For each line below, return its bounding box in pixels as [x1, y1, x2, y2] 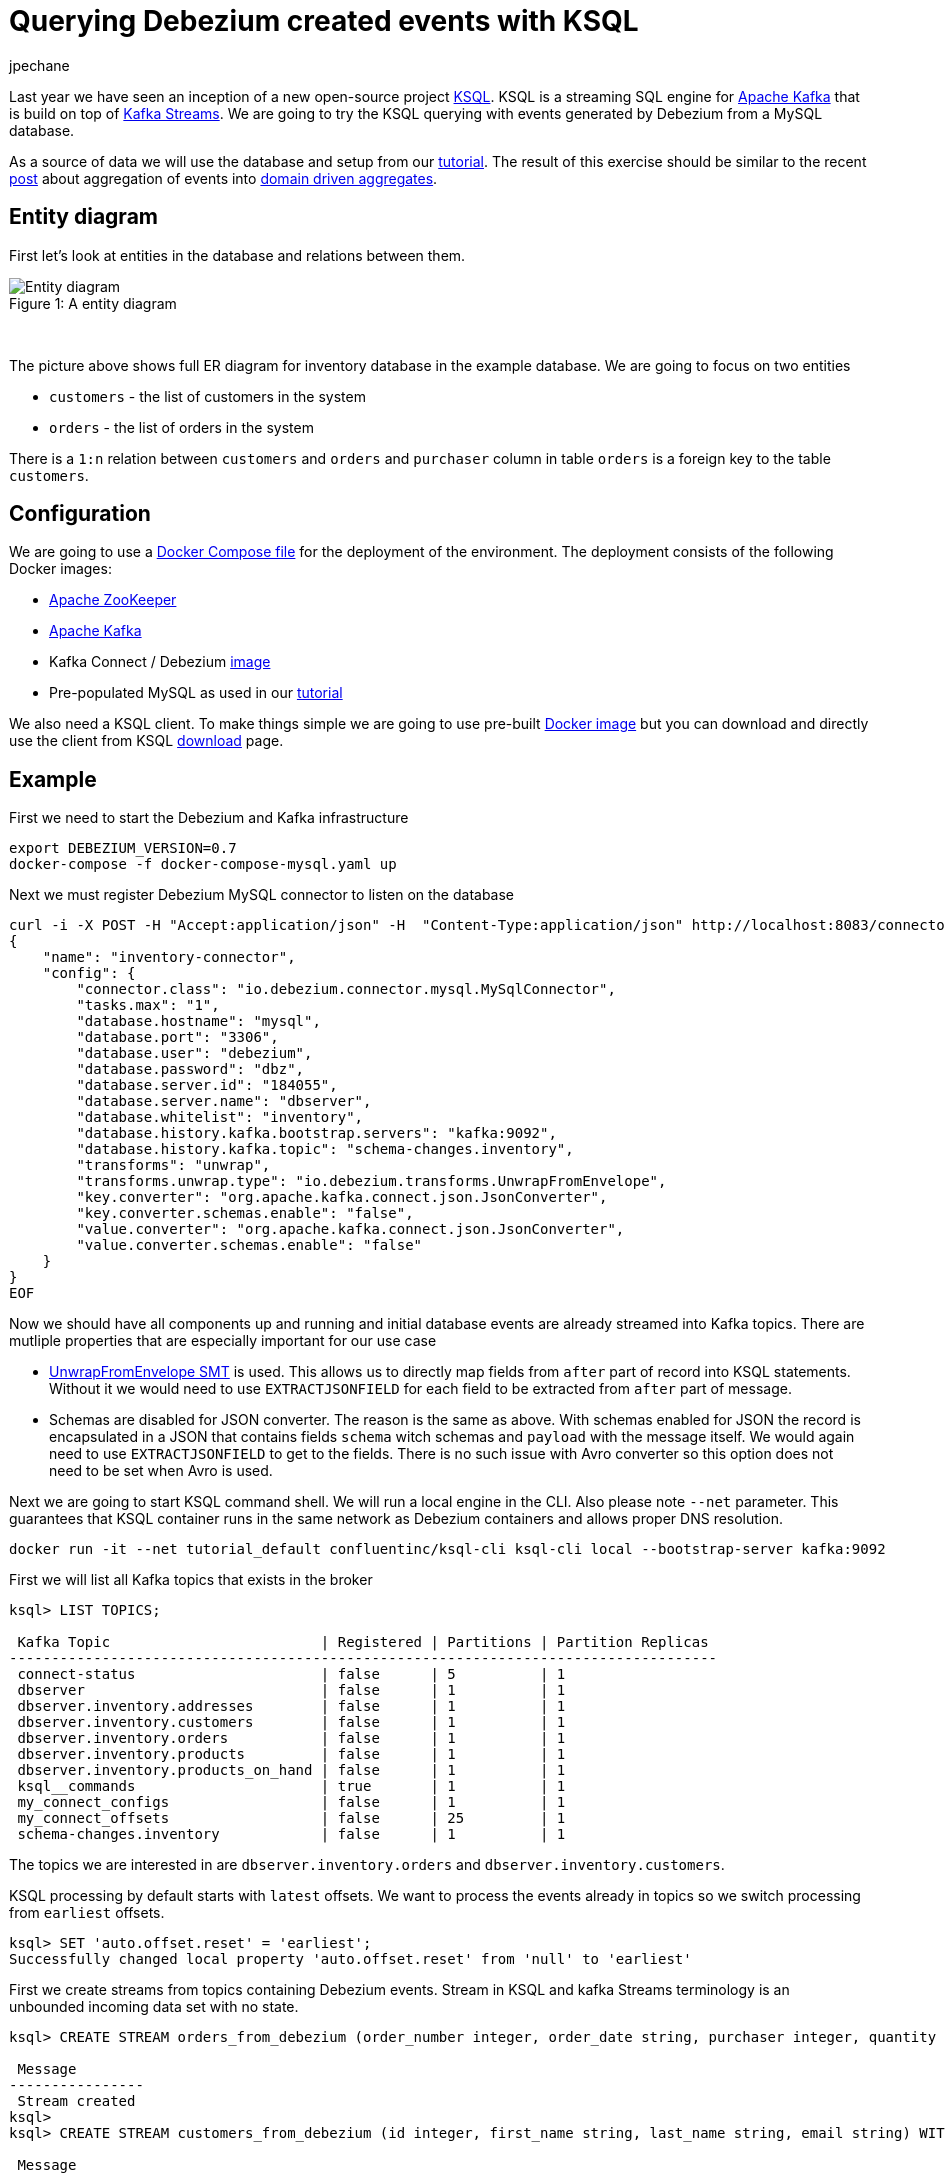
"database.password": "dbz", [76, 1061, 305, 1078]
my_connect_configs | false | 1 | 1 [17, 1794, 566, 1811]
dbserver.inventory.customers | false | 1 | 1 [17, 1714, 566, 1731]
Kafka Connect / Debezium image [49, 653, 271, 671]
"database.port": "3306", [76, 1029, 279, 1046]
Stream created [17, 2093, 136, 2110]
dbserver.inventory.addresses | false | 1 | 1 [17, 1698, 566, 1715]
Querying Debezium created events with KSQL [9, 4, 639, 38]
